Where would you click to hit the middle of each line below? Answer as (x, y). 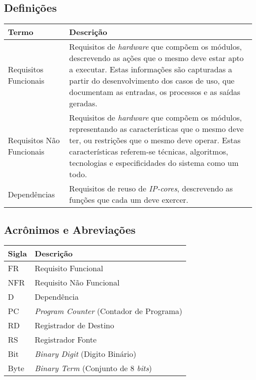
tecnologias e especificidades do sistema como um (154, 163)
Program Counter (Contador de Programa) (109, 311)
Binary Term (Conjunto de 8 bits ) (93, 368)
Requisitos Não (34, 140)
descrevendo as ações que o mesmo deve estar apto (156, 58)
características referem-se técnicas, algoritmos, (149, 152)
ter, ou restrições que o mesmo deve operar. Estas (155, 140)
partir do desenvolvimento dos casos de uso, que (152, 81)
